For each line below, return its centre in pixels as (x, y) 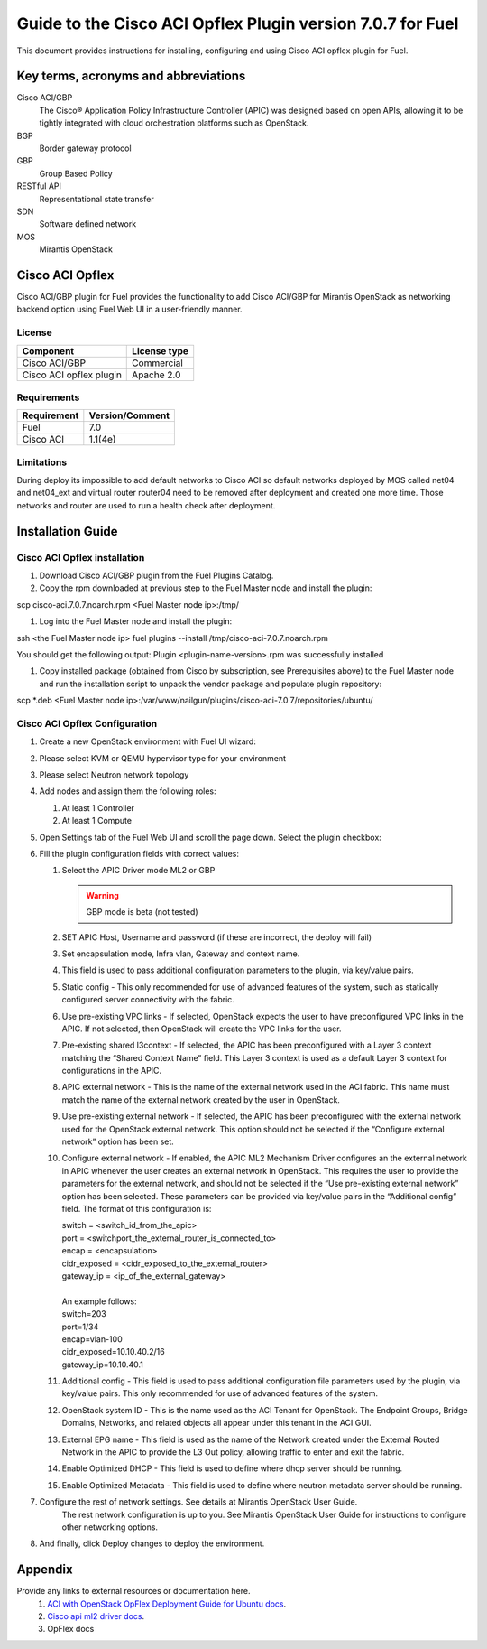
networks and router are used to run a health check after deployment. (146, 505)
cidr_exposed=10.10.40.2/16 (114, 1352)
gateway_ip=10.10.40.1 (102, 1365)
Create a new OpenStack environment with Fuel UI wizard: (147, 741)
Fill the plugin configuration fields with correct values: (139, 854)
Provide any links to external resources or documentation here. (134, 1591)
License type (161, 350)
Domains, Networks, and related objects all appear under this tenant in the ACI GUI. (216, 1423)
